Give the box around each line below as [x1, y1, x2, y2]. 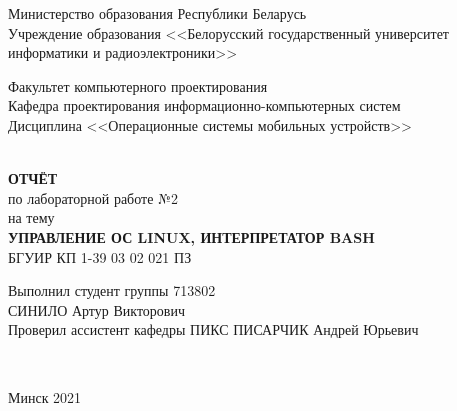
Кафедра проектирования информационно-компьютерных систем [8, 95, 401, 116]
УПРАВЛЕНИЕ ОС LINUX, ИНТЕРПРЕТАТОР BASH [8, 226, 375, 247]
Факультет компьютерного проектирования [8, 75, 268, 96]
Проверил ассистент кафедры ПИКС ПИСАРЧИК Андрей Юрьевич [8, 319, 419, 340]
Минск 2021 [8, 386, 82, 407]
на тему [8, 207, 55, 228]
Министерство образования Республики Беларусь [8, 3, 307, 23]
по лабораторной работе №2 [8, 187, 178, 208]
